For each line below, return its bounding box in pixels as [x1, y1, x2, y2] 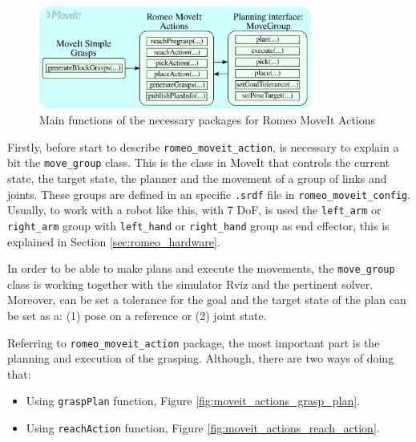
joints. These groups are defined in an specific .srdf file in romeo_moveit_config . [7, 185, 411, 202]
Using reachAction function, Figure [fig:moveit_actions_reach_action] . [26, 420, 380, 436]
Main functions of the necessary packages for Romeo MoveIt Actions [39, 112, 376, 128]
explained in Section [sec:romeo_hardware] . [7, 233, 220, 249]
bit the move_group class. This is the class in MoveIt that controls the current [7, 154, 390, 171]
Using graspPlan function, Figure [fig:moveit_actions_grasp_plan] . [26, 392, 360, 409]
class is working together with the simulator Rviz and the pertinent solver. [7, 275, 374, 292]
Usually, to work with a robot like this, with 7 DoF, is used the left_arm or [7, 201, 382, 218]
